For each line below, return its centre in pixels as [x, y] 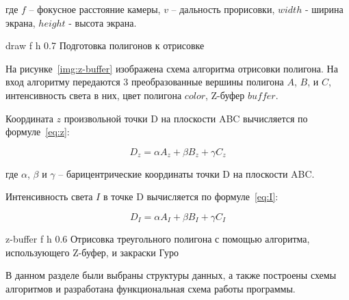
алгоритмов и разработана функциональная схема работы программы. [151, 288]
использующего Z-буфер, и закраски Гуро [92, 252]
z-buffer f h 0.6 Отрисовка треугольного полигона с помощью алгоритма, [158, 238]
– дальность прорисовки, [223, 9]
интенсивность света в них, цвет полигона [94, 95]
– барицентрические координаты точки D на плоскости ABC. [186, 173]
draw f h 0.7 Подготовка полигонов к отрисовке [105, 45]
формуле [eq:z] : [38, 132]
